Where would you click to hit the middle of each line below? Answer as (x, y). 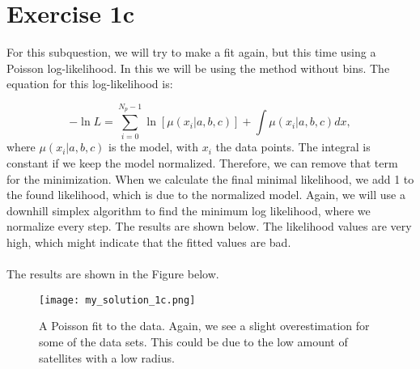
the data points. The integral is (293, 147)
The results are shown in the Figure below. (113, 274)
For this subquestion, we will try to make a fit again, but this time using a (191, 52)
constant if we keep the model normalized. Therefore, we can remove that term (202, 163)
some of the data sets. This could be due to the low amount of (193, 342)
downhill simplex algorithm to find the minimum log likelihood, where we (189, 210)
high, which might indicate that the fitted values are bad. (149, 242)
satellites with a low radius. (107, 357)
